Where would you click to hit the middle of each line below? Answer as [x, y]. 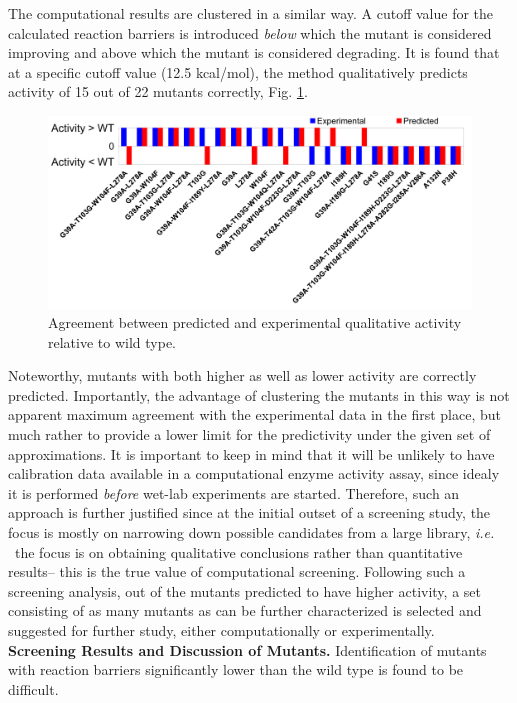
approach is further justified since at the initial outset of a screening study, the [249, 512]
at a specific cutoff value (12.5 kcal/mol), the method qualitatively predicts [238, 71]
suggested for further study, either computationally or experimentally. [221, 630]
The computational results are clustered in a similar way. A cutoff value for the [251, 13]
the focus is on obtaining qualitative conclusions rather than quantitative [238, 551]
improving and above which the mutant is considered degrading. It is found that [254, 52]
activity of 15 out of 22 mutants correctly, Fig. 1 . [158, 91]
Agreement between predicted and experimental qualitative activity [255, 322]
